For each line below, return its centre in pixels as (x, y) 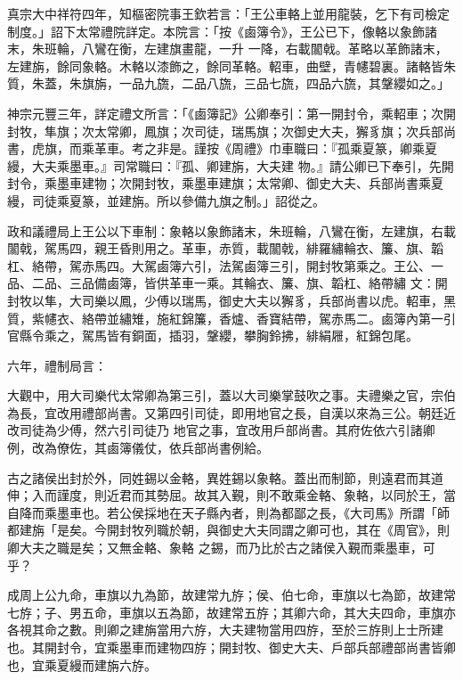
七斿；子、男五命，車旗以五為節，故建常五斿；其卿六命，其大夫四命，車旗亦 (231, 612)
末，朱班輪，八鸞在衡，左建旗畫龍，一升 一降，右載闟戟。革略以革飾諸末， (227, 49)
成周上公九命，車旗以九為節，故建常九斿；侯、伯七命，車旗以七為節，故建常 (231, 595)
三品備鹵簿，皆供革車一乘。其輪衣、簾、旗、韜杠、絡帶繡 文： (252, 283)
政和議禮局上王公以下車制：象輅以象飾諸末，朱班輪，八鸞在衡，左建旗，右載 (231, 230)
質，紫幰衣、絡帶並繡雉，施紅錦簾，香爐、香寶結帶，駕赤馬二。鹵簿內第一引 (231, 318)
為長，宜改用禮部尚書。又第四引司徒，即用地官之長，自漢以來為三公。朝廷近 (231, 412)
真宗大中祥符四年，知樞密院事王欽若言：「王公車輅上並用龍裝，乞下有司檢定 (228, 13)
